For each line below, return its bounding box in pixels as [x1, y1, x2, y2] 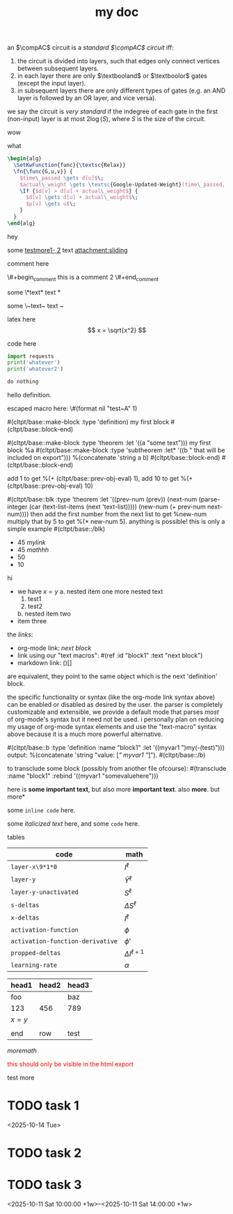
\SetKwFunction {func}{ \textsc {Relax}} [13, 161, 127, 169]
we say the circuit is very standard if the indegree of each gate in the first [7, 107, 218, 115]
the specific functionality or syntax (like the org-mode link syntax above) [7, 693, 216, 701]
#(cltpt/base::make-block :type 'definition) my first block [7, 418, 170, 426]
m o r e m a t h [7, 1046, 37, 1055]
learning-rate [10, 961, 58, 969]
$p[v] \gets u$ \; [25, 200, 77, 207]
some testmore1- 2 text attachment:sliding [7, 246, 128, 254]
